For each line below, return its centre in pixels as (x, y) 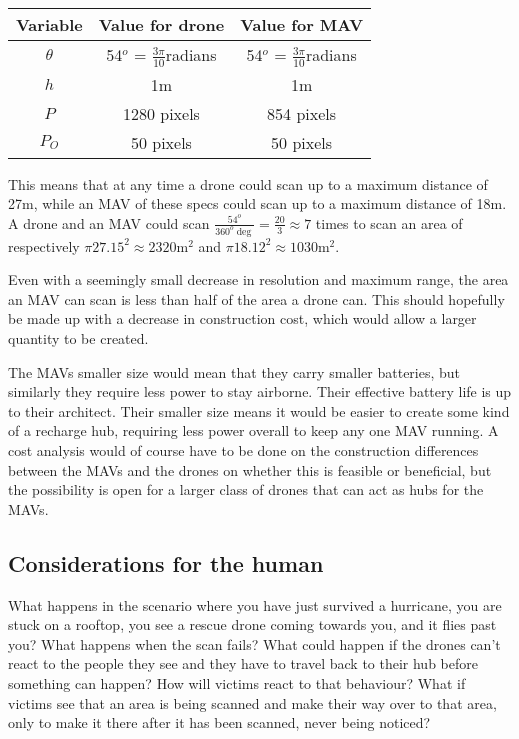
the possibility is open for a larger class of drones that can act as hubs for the (246, 489)
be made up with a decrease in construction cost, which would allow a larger (242, 318)
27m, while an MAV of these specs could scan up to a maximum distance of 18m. (257, 203)
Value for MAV (302, 24)
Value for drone (161, 24)
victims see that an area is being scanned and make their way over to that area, (252, 702)
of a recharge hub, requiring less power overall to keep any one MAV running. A (253, 430)
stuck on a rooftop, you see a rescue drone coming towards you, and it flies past (252, 624)
